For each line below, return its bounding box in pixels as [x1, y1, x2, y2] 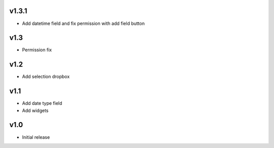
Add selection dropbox [22, 74, 70, 80]
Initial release [22, 134, 50, 140]
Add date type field [22, 100, 62, 106]
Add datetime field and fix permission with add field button [22, 20, 145, 26]
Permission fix [22, 47, 52, 53]
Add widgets [22, 107, 49, 113]
